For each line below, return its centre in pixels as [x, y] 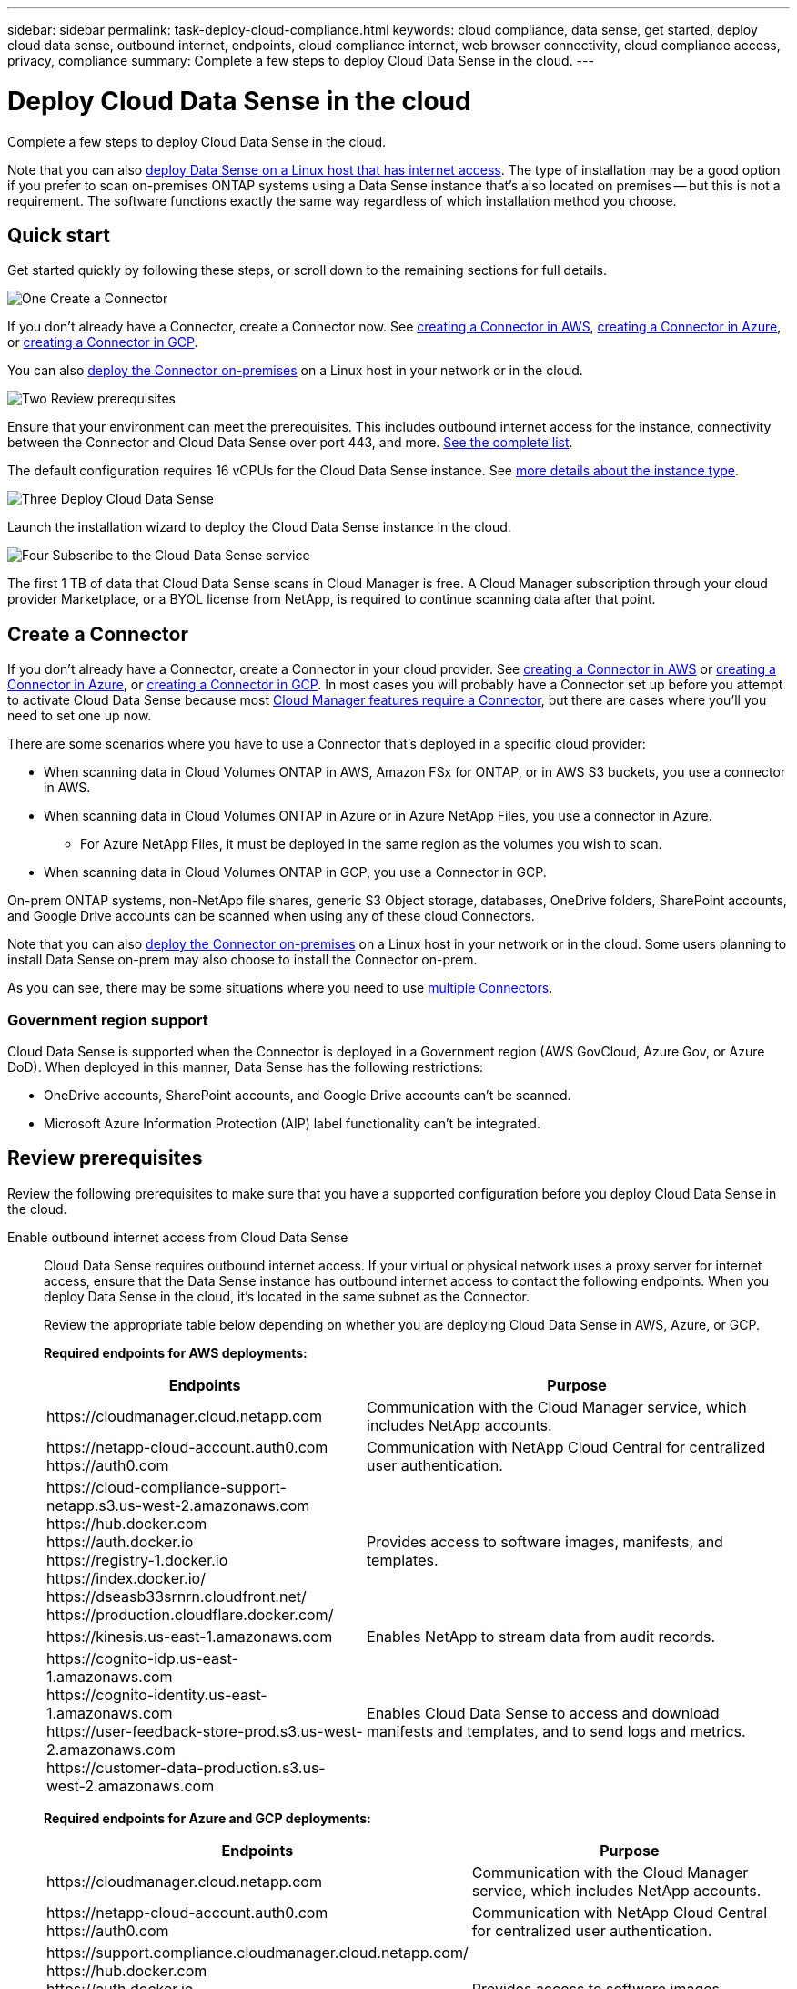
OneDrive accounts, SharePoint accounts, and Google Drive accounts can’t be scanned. [308, 1095]
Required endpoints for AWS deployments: [176, 1352]
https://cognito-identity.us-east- [157, 1694]
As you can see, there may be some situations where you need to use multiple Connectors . [280, 988]
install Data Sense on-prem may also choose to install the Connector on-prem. [242, 960]
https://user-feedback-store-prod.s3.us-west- [205, 1731]
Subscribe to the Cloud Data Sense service [181, 556]
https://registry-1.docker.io [137, 1560]
